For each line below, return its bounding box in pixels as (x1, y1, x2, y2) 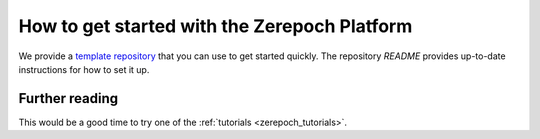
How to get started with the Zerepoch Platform (18, 15, 413, 37)
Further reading (18, 90, 119, 107)
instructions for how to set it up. (18, 63, 150, 75)
